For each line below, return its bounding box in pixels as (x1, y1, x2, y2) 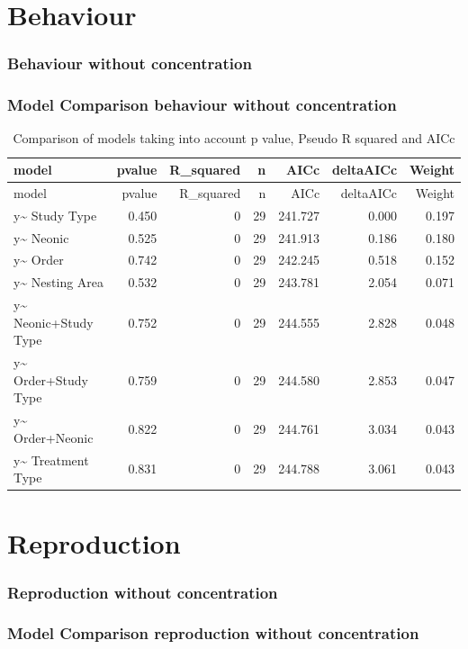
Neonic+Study (13, 312, 94, 331)
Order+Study (13, 370, 88, 389)
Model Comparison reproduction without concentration (7, 622, 419, 644)
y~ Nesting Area (13, 273, 104, 292)
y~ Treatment (13, 450, 89, 469)
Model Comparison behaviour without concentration (7, 94, 397, 116)
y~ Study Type (13, 205, 97, 224)
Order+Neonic (13, 428, 94, 446)
